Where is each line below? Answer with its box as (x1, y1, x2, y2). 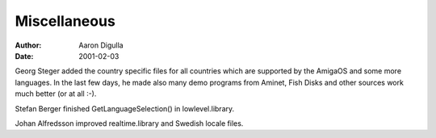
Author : (15, 40, 42, 50)
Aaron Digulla (78, 40, 124, 50)
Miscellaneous (15, 12, 116, 30)
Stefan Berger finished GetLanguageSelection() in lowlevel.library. (15, 103, 235, 113)
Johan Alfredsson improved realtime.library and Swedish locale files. (15, 118, 244, 128)
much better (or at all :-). (15, 89, 97, 98)
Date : (15, 51, 34, 61)
